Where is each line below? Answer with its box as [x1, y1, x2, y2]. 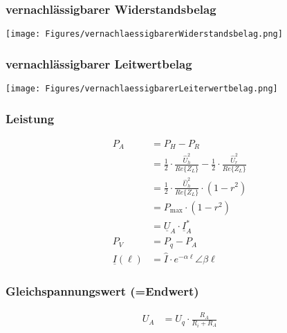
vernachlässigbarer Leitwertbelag [6, 55, 192, 72]
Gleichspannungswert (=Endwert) [6, 282, 199, 300]
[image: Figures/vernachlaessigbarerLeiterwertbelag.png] [6, 84, 278, 94]
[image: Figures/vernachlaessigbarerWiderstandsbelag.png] [6, 29, 283, 39]
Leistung [6, 109, 55, 127]
